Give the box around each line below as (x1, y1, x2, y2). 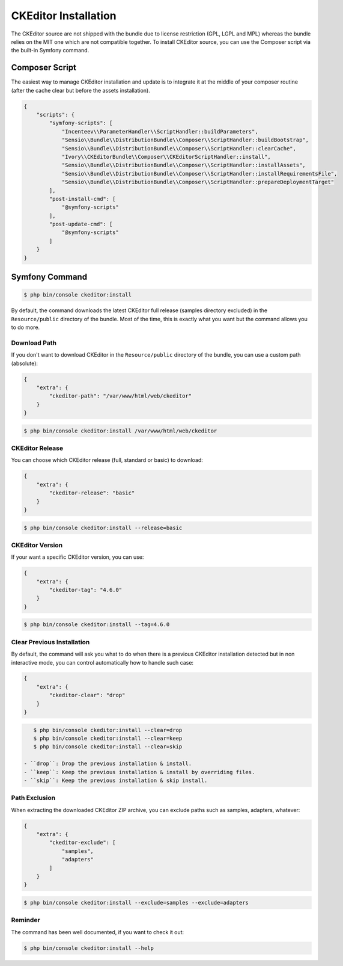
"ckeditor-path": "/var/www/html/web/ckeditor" (49, 393, 192, 399)
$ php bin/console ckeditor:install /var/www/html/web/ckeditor (23, 427, 217, 434)
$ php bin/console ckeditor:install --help (23, 944, 154, 952)
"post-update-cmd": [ (49, 221, 113, 228)
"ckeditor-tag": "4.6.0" (49, 586, 123, 594)
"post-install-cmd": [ (49, 195, 117, 202)
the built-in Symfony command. (11, 47, 90, 54)
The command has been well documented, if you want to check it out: (11, 928, 184, 935)
